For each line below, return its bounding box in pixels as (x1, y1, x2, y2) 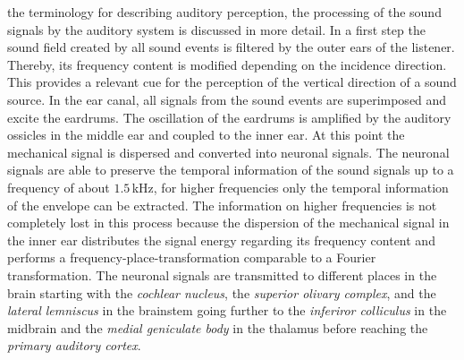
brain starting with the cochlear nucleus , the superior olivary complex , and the (7, 283, 436, 302)
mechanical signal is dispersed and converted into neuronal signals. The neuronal (7, 142, 450, 161)
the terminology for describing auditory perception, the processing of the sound (7, 3, 442, 21)
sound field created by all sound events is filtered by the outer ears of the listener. (7, 38, 455, 56)
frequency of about (7, 177, 110, 196)
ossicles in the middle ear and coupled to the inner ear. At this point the (7, 125, 405, 144)
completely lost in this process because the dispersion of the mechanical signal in (7, 213, 450, 232)
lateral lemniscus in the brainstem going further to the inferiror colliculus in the (7, 301, 447, 320)
